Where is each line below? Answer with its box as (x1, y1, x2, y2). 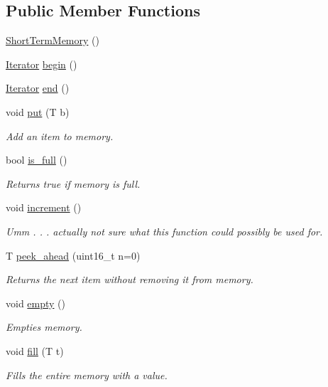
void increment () (6, 200, 82, 215)
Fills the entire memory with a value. (6, 367, 168, 382)
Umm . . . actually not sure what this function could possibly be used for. (6, 223, 323, 238)
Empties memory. (6, 319, 82, 334)
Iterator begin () (6, 56, 77, 71)
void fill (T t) (6, 343, 64, 358)
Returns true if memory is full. (6, 176, 141, 191)
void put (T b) (6, 104, 70, 119)
